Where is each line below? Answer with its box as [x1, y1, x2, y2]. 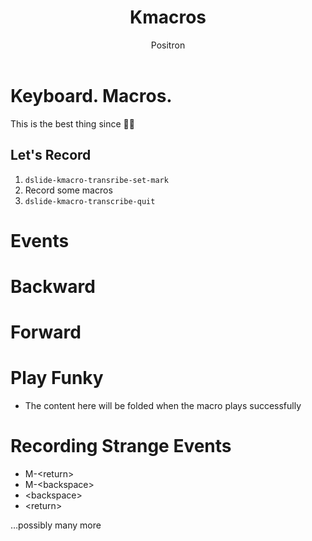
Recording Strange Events [10, 435, 232, 458]
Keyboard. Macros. [10, 84, 173, 107]
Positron [150, 39, 186, 51]
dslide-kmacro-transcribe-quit [24, 196, 156, 206]
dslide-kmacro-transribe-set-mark [24, 175, 169, 185]
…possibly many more [10, 519, 102, 531]
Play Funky [10, 367, 104, 390]
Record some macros [24, 184, 113, 196]
